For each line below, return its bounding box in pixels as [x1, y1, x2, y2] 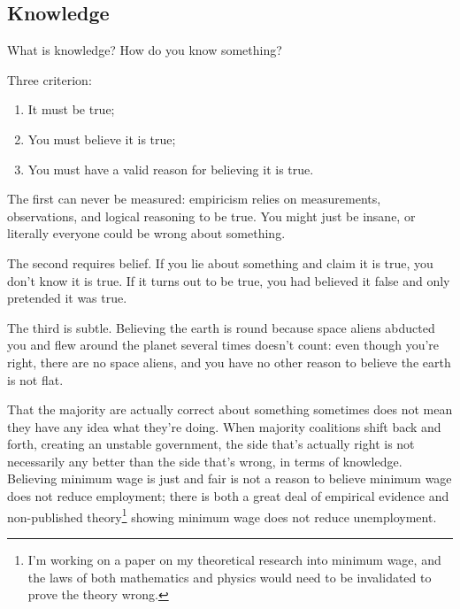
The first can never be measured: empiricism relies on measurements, [7, 189, 381, 208]
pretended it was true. [7, 289, 127, 307]
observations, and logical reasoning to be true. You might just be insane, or [7, 206, 416, 225]
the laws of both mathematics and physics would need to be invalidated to [27, 567, 432, 586]
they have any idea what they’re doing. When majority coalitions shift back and [7, 417, 441, 436]
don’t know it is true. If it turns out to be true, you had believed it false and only [7, 271, 450, 289]
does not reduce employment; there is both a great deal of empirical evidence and [7, 487, 449, 505]
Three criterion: [7, 70, 92, 89]
